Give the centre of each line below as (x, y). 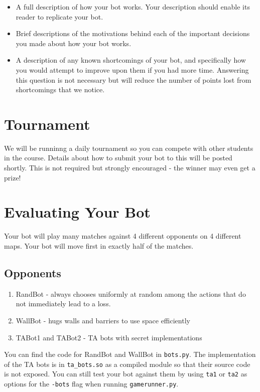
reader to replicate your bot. (59, 16)
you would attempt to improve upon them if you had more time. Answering (132, 69)
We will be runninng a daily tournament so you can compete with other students (129, 148)
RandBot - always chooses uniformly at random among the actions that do (131, 293)
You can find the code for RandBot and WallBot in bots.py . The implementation (130, 354)
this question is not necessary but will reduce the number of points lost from (134, 79)
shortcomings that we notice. (60, 89)
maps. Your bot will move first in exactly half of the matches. (99, 245)
